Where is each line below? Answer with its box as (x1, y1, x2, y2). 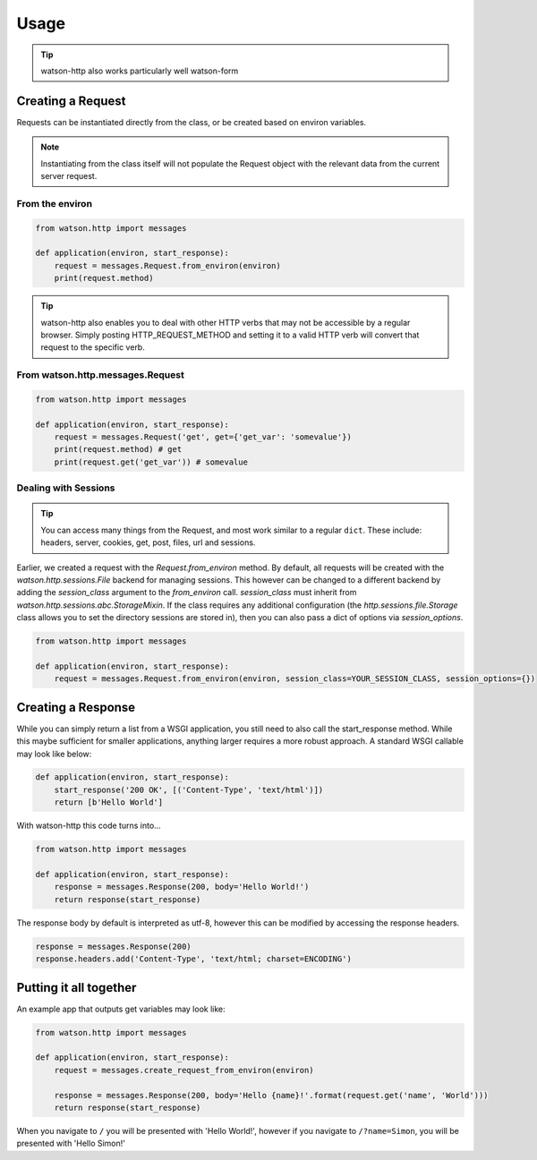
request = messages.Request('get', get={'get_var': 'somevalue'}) (54, 432, 353, 442)
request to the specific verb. (40, 342, 145, 353)
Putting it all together (16, 980, 137, 995)
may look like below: (16, 748, 92, 759)
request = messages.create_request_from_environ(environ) (54, 1065, 314, 1075)
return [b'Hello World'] (54, 797, 164, 807)
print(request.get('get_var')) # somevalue (54, 456, 248, 467)
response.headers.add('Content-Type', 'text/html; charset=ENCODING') (35, 954, 353, 964)
